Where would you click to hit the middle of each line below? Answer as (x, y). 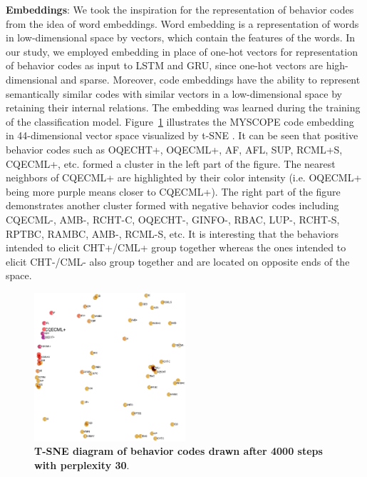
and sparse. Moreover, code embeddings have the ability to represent (211, 79)
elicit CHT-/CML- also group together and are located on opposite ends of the (178, 261)
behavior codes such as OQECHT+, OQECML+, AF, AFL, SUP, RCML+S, (174, 149)
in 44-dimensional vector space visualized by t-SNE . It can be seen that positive (182, 135)
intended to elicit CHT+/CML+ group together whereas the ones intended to (176, 247)
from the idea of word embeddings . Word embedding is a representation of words (182, 23)
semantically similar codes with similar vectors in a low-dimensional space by (174, 93)
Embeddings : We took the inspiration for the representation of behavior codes (180, 9)
